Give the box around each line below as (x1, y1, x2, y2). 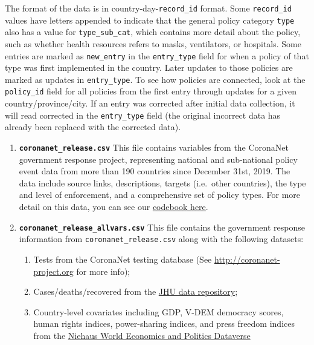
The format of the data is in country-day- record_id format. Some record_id (5, 2, 292, 14)
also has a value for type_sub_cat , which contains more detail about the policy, (5, 25, 301, 38)
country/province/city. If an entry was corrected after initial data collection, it (5, 97, 295, 110)
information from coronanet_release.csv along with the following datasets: (19, 232, 304, 245)
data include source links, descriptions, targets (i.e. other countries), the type (19, 176, 306, 189)
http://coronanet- (214, 252, 280, 265)
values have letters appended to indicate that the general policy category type (5, 13, 295, 26)
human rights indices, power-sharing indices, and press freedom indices (33, 317, 295, 330)
